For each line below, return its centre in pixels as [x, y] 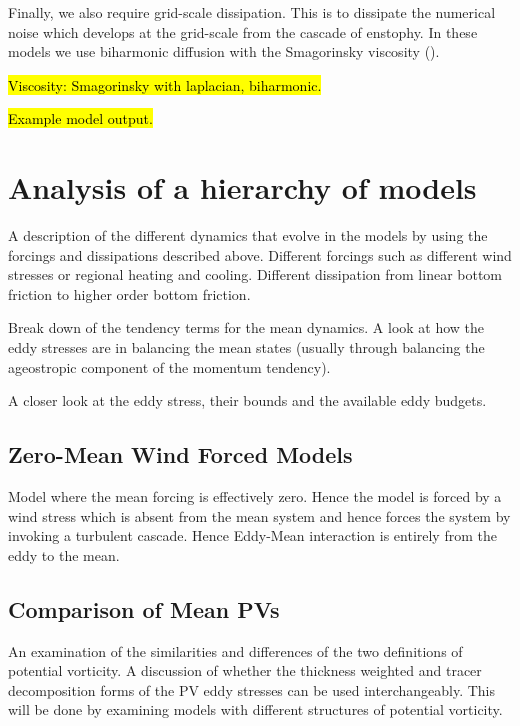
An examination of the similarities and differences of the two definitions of [235, 650]
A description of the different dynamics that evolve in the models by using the [248, 235]
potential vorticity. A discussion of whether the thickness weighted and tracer [245, 670]
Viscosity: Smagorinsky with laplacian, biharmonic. [165, 84]
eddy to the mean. [64, 554]
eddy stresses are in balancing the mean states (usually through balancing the [246, 347]
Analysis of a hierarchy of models [242, 187]
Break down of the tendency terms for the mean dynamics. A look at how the [246, 327]
